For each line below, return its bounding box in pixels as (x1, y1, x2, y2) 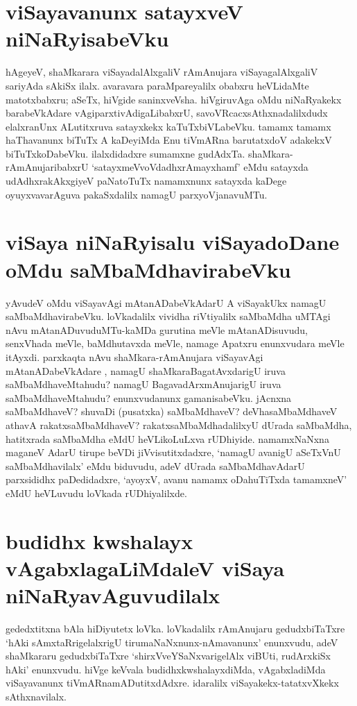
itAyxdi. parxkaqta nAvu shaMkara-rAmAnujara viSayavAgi (6, 349, 263, 364)
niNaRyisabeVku (6, 24, 169, 53)
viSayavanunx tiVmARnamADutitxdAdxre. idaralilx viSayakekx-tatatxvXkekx (6, 675, 339, 690)
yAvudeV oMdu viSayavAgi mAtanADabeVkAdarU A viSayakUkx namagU (6, 295, 326, 310)
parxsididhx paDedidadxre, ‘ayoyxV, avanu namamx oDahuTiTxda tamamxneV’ (6, 472, 347, 487)
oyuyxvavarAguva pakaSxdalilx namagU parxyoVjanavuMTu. (6, 187, 268, 201)
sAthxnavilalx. (6, 689, 67, 703)
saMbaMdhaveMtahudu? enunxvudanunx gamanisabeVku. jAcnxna (6, 390, 292, 405)
